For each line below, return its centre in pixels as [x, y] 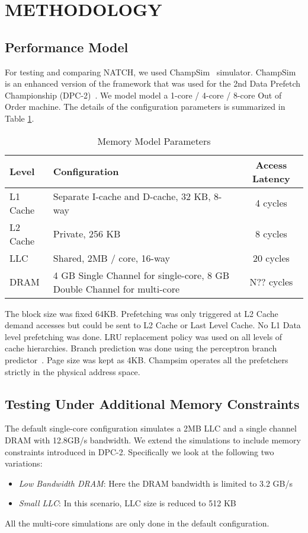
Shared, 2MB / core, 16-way [112, 258]
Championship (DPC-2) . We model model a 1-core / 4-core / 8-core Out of [143, 95]
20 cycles [271, 258]
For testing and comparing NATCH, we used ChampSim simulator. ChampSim [150, 72]
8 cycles [271, 234]
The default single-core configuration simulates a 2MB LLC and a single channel [151, 428]
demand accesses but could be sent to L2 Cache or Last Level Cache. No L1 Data [153, 325]
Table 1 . [20, 118]
